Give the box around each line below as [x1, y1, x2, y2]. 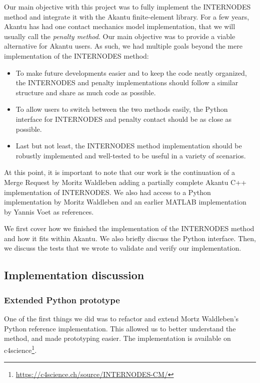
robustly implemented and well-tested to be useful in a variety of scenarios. [15, 150, 246, 160]
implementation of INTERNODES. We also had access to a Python [4, 186, 211, 197]
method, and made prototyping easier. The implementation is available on [4, 333, 231, 343]
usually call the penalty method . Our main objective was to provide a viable [4, 31, 235, 41]
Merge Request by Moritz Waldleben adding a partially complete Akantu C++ [4, 176, 246, 187]
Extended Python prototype [4, 293, 120, 306]
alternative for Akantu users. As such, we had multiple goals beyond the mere [4, 41, 242, 51]
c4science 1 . [4, 343, 37, 355]
